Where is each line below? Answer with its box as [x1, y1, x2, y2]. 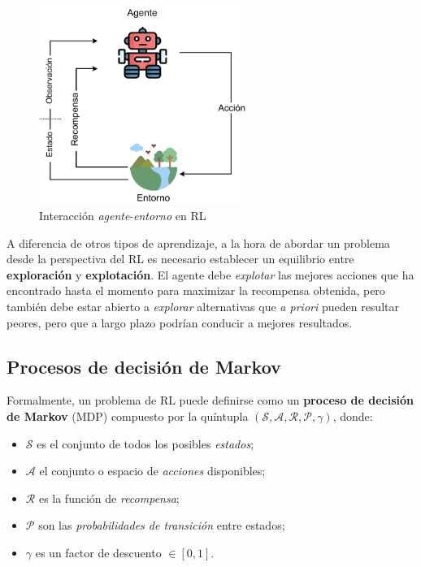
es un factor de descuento [35, 543, 162, 561]
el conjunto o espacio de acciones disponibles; [39, 462, 266, 479]
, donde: [332, 407, 373, 424]
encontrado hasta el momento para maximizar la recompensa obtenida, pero [7, 282, 385, 299]
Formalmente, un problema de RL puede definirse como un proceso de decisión [7, 392, 414, 409]
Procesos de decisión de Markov [7, 353, 281, 379]
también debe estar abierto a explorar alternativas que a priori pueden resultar [7, 297, 399, 314]
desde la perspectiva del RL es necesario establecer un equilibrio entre [7, 250, 354, 267]
